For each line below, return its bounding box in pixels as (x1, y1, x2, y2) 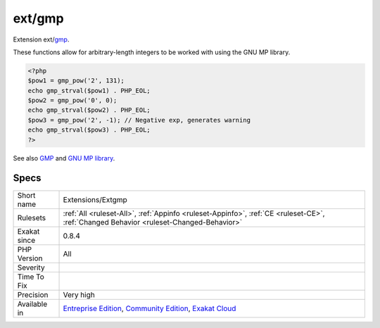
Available (17, 299, 48, 309)
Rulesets (17, 213, 46, 222)
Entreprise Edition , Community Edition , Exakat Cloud (63, 303, 236, 313)
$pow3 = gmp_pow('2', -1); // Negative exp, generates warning (27, 116, 251, 124)
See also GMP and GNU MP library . (13, 153, 115, 162)
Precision (17, 289, 49, 299)
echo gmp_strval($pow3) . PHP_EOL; (27, 126, 151, 134)
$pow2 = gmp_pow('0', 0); (27, 96, 118, 105)
